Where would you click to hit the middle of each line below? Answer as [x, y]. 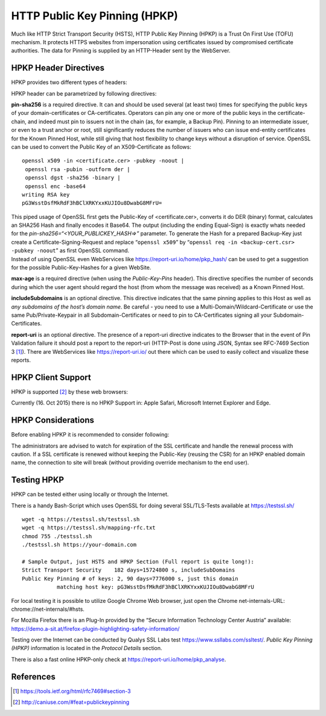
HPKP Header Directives [58, 68]
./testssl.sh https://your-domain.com [79, 545]
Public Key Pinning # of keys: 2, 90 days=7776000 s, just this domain [130, 578]
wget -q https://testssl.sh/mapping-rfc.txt [89, 528]
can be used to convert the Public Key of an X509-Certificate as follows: [101, 147]
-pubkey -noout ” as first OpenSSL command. [70, 250]
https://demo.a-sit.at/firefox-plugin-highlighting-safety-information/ [95, 628]
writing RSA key [46, 194]
